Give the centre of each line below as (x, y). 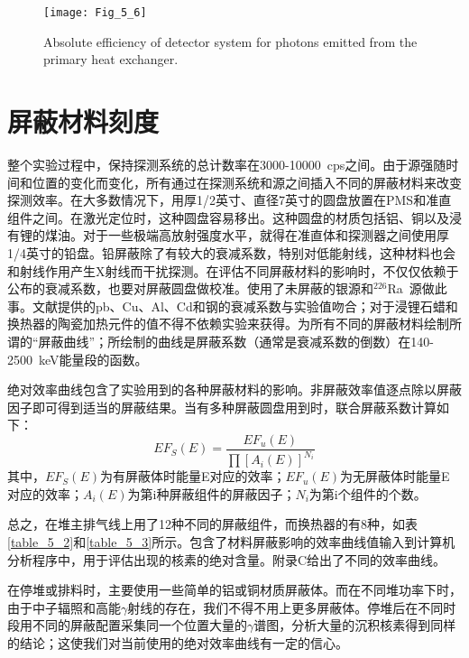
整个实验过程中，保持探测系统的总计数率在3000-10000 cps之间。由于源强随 (227, 164)
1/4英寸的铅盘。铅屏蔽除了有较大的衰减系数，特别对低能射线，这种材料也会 (231, 252)
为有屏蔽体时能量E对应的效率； (193, 476)
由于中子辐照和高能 (64, 607)
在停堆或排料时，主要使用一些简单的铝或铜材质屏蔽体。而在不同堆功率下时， (234, 590)
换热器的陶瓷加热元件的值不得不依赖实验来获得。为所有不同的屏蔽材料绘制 (228, 324)
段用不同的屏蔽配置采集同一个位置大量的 (127, 625)
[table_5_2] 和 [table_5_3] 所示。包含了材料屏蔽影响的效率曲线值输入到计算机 (231, 542)
